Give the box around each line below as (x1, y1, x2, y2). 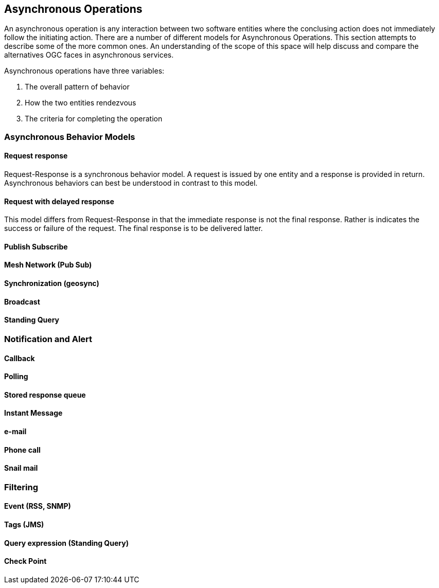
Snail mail (4, 464, 38, 473)
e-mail (4, 426, 27, 436)
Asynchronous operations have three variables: (4, 66, 165, 76)
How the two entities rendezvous (25, 98, 136, 108)
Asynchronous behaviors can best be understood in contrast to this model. (4, 179, 258, 188)
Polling (4, 372, 28, 381)
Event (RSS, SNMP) (4, 502, 71, 511)
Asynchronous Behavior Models (4, 131, 135, 142)
